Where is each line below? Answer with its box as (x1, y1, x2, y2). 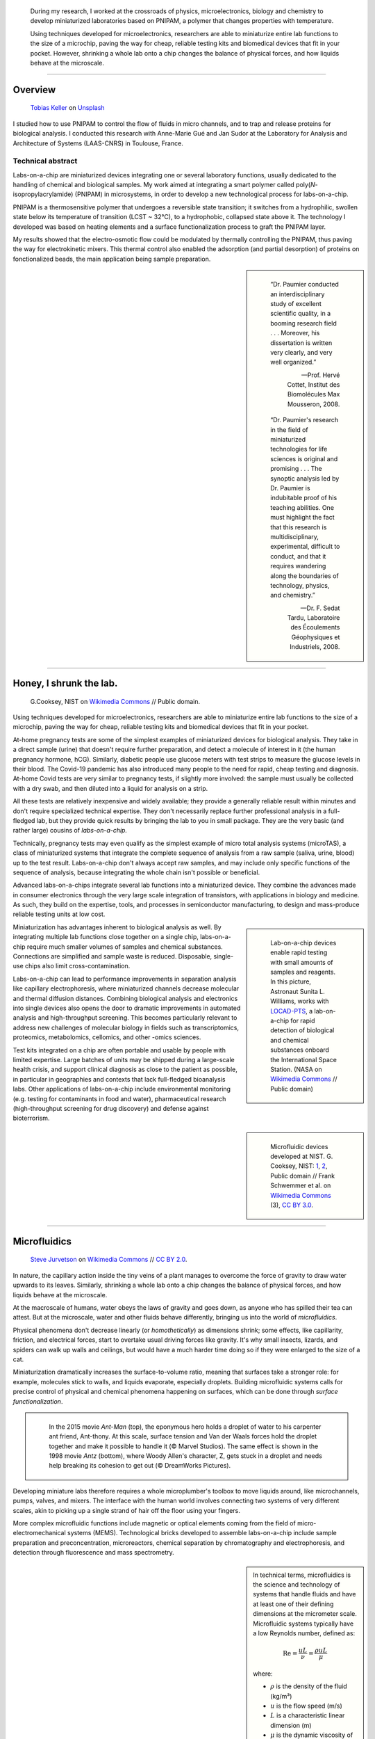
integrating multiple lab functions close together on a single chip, (12, 933, 199, 941)
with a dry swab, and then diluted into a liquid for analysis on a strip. (12, 784, 208, 792)
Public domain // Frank (270, 1171, 335, 1180)
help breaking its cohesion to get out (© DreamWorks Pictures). (49, 1461, 231, 1470)
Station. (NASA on (270, 1065, 322, 1073)
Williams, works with (270, 997, 329, 1005)
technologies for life (270, 445, 328, 454)
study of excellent (270, 299, 322, 307)
